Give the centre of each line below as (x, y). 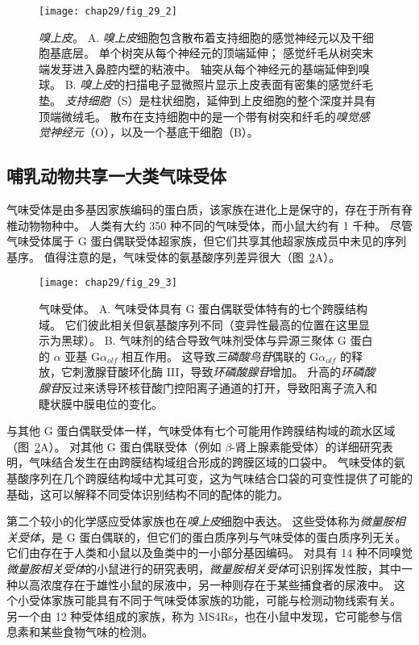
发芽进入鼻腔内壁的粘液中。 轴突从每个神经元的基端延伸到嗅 (209, 68)
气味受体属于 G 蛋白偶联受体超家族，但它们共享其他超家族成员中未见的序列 (207, 241)
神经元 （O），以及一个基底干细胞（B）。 (154, 132)
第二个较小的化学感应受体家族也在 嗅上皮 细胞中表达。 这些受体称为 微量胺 (200, 521)
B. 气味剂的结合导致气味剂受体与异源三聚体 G (225, 340)
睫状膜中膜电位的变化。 (101, 403)
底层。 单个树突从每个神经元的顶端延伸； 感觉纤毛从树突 (212, 53)
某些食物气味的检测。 (96, 632)
